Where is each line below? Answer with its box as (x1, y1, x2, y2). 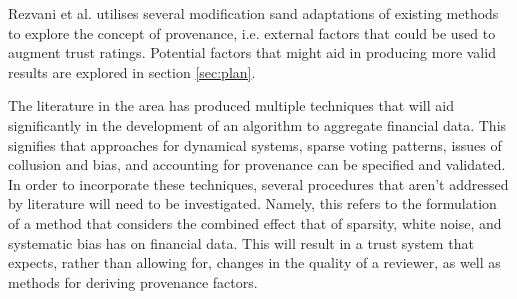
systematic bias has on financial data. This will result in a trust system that (8, 232, 474, 253)
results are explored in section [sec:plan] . (8, 61, 256, 82)
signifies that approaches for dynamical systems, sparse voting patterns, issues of (8, 134, 502, 155)
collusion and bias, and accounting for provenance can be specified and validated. (8, 154, 506, 175)
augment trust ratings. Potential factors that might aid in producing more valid (8, 42, 496, 63)
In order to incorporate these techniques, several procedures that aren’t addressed (8, 173, 509, 194)
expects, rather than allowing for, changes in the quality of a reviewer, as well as (8, 252, 501, 273)
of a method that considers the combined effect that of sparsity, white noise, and (8, 212, 502, 233)
